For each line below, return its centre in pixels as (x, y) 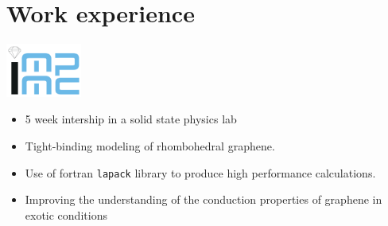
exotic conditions (66, 214)
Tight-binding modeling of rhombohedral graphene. (150, 145)
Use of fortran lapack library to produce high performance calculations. (200, 172)
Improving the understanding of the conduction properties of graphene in (204, 199)
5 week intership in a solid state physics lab (131, 119)
